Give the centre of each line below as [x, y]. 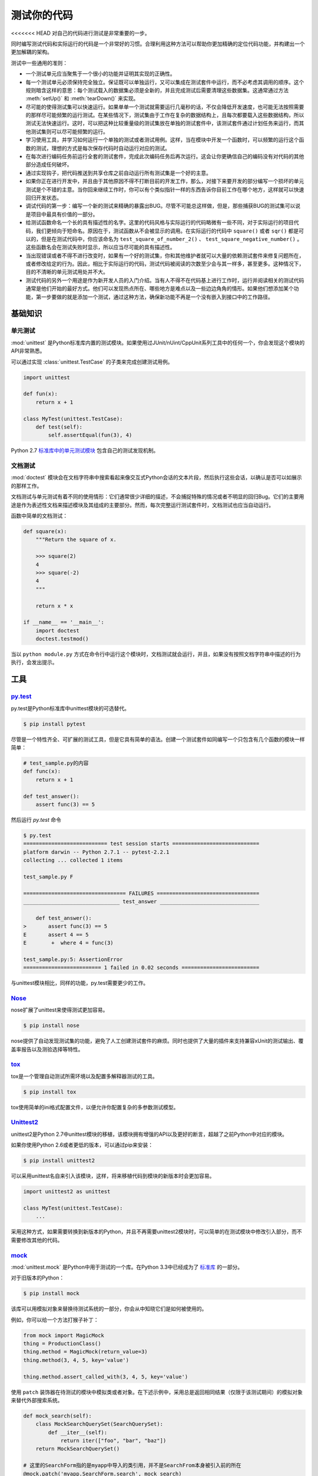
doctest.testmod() [62, 639]
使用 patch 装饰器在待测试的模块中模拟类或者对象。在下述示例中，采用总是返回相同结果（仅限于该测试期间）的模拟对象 [157, 1392]
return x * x [54, 606]
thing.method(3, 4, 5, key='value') [76, 1360]
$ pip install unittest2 [59, 1161]
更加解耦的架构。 [32, 52]
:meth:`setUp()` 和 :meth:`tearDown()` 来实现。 [82, 99]
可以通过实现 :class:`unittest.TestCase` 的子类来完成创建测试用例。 [92, 362]
